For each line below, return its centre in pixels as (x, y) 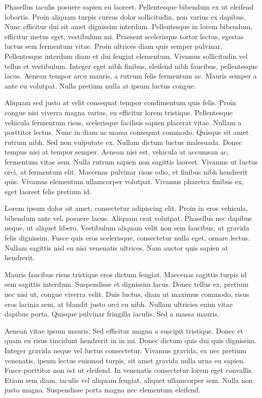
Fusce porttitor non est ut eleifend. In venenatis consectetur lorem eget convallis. (129, 370)
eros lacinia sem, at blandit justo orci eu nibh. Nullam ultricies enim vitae (119, 304)
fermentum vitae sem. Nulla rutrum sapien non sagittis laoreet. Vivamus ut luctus (131, 161)
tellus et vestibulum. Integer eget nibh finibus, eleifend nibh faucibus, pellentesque (131, 66)
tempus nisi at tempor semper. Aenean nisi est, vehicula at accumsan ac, (117, 152)
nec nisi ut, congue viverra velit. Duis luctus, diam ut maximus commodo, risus (127, 294)
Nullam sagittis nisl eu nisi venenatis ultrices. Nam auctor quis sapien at (116, 247)
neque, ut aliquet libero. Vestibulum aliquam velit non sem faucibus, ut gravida (127, 228)
